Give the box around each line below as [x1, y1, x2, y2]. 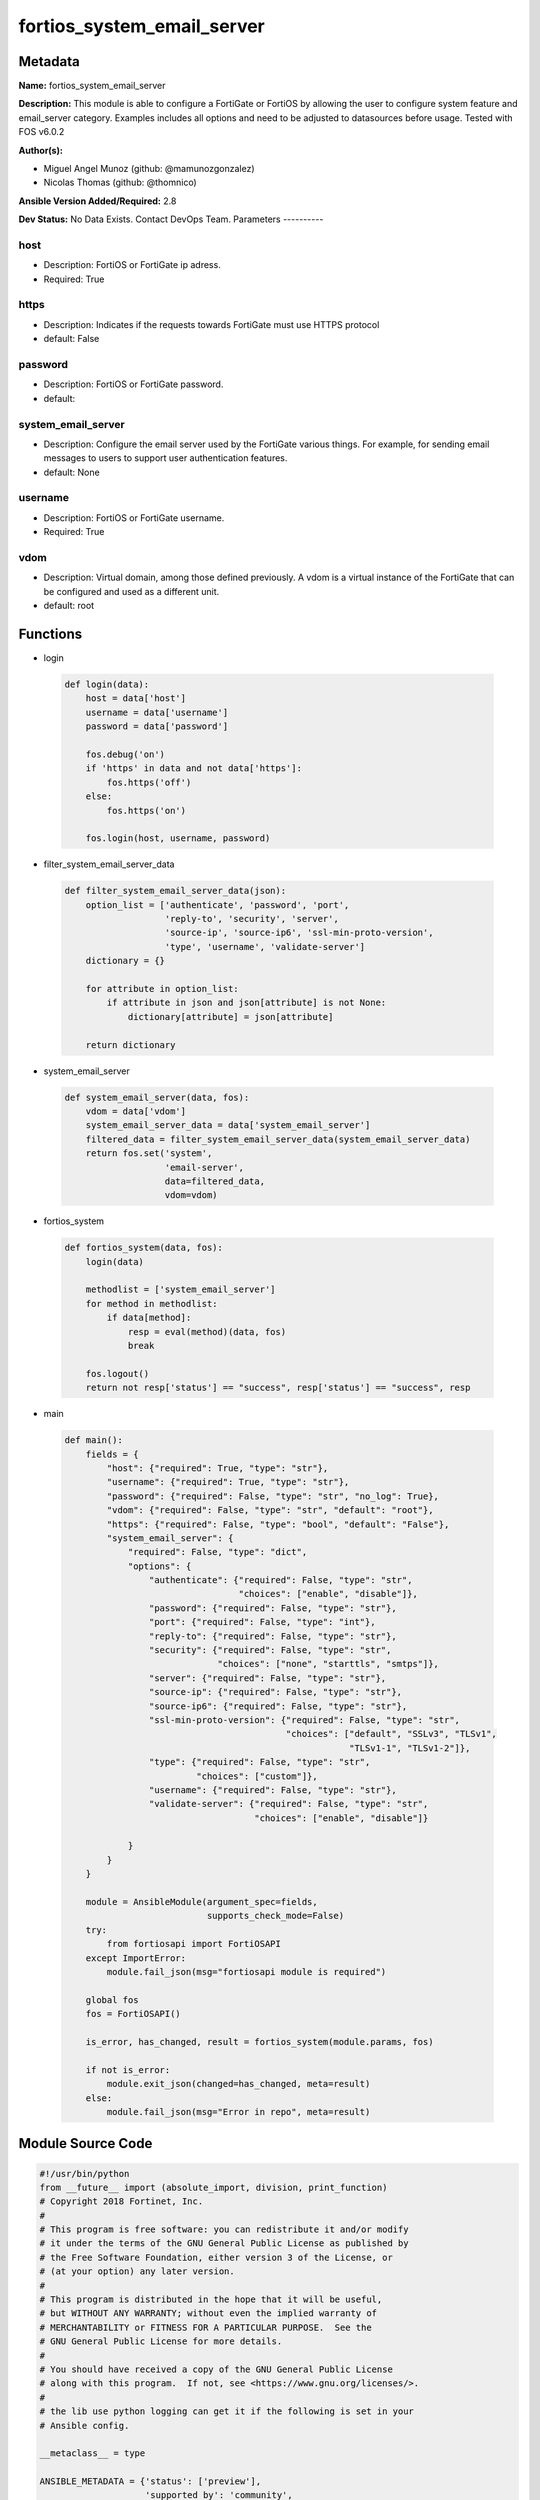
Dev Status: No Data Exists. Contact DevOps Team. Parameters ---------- [18, 213, 324, 225]
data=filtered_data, [164, 1175, 265, 1187]
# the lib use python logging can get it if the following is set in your [39, 2406, 415, 2417]
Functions [18, 625, 83, 642]
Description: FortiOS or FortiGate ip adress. [43, 259, 222, 271]
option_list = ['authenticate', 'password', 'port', [85, 899, 350, 910]
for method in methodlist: [85, 1298, 219, 1309]
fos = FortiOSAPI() [85, 2008, 182, 2020]
